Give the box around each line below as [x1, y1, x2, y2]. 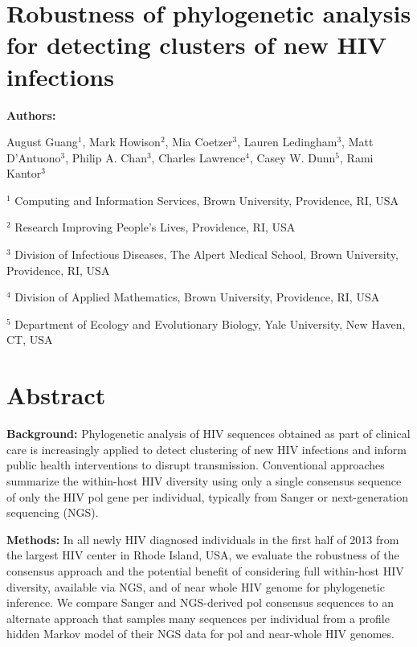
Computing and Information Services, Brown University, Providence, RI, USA [14, 191, 399, 208]
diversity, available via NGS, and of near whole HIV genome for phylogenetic [6, 578, 385, 595]
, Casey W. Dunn [249, 149, 336, 166]
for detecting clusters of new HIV [6, 28, 387, 61]
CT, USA [6, 331, 53, 348]
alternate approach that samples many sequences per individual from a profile [6, 609, 390, 626]
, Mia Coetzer [165, 133, 233, 150]
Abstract [6, 379, 106, 412]
